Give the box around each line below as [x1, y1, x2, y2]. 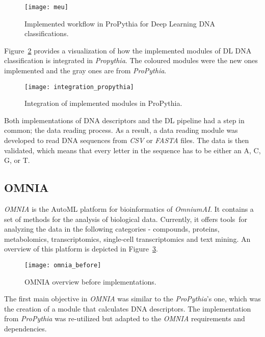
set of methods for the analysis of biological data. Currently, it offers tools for [4, 213, 248, 224]
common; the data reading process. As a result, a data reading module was [4, 125, 238, 135]
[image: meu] [24, 4, 68, 11]
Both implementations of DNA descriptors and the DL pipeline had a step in [4, 115, 245, 125]
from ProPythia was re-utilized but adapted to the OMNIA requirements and [4, 313, 245, 324]
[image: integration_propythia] [24, 83, 134, 91]
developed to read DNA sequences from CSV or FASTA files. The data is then [4, 135, 249, 146]
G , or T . [4, 155, 30, 165]
